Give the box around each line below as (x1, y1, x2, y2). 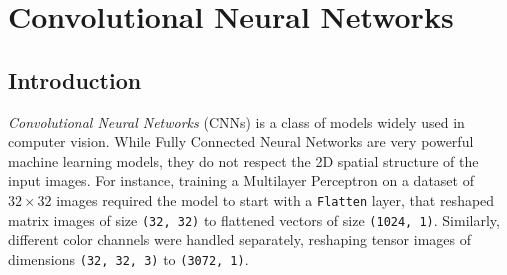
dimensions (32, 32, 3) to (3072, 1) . (8, 248, 249, 269)
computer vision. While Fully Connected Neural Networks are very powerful (8, 131, 474, 152)
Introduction (8, 64, 142, 95)
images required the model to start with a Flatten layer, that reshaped (56, 189, 495, 210)
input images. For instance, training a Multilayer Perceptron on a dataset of (8, 170, 474, 191)
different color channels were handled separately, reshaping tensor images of (8, 229, 471, 250)
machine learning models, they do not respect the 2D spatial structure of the (8, 150, 479, 171)
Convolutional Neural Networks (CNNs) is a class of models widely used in (8, 111, 465, 132)
